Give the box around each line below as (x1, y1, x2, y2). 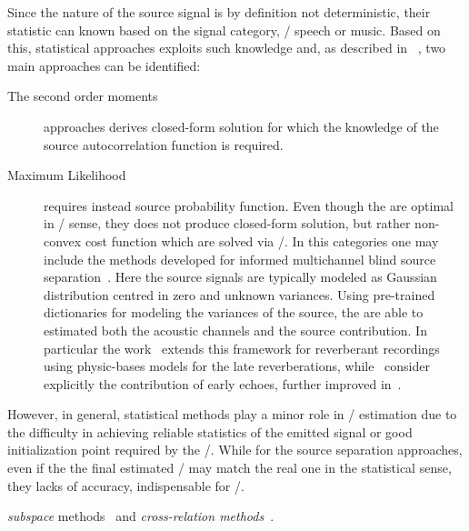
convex (44, 231, 82, 250)
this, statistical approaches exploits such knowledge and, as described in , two (7, 38, 446, 57)
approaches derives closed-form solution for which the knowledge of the (44, 116, 439, 135)
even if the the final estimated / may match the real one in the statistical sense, (7, 458, 452, 477)
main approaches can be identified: (7, 55, 201, 75)
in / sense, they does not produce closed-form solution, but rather (44, 214, 411, 233)
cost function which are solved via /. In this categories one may (85, 231, 439, 250)
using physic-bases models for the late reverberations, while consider (44, 356, 430, 376)
